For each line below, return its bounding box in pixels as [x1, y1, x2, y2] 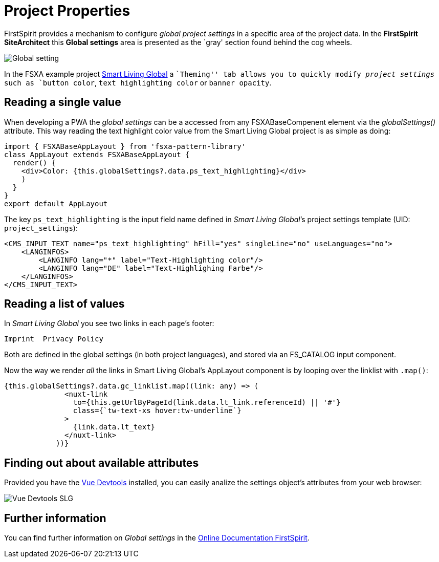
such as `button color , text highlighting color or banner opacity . [4, 78, 272, 87]
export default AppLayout [4, 199, 108, 208]
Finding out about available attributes [4, 456, 199, 469]
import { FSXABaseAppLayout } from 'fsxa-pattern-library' [4, 142, 246, 150]
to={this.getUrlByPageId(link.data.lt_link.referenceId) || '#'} [73, 398, 341, 407]
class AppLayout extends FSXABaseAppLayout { [4, 150, 190, 159]
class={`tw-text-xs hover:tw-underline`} [73, 406, 242, 415]
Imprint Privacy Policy [4, 335, 103, 343]
